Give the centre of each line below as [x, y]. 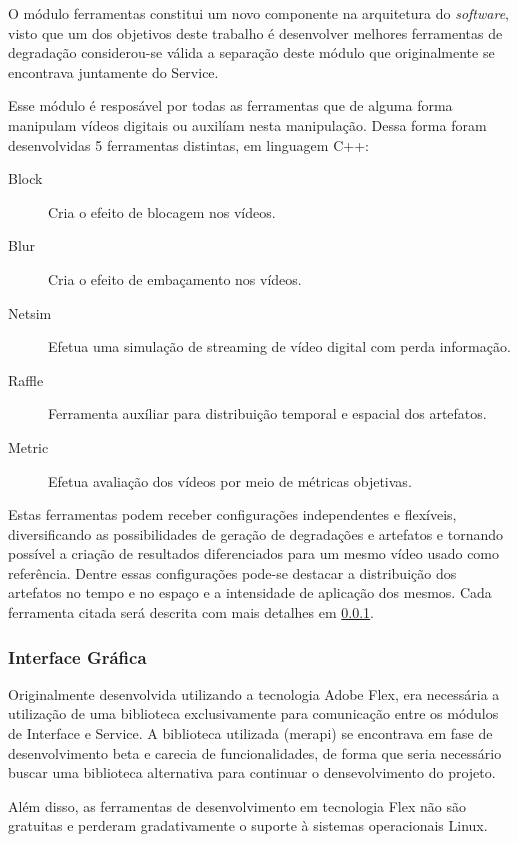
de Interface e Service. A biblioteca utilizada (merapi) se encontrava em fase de [250, 733]
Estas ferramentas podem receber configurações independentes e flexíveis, [232, 514]
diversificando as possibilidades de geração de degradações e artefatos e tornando [255, 533]
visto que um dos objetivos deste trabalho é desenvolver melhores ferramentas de [255, 32]
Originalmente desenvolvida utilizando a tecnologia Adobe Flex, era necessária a [254, 693]
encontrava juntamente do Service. [113, 71]
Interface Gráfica [77, 656]
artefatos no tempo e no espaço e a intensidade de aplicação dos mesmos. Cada [250, 592]
